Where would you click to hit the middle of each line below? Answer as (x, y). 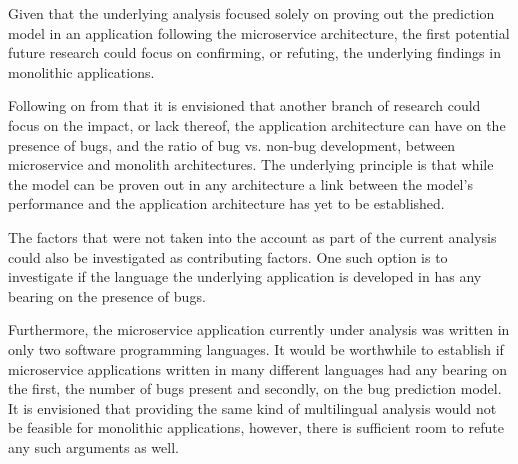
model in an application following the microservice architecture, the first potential (259, 32)
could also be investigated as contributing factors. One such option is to (228, 256)
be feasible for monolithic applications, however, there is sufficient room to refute (256, 427)
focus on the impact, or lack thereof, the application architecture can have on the (257, 124)
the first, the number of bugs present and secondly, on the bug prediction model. (255, 388)
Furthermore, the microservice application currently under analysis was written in (259, 329)
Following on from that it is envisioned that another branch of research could (244, 105)
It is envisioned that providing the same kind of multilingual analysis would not (252, 407)
